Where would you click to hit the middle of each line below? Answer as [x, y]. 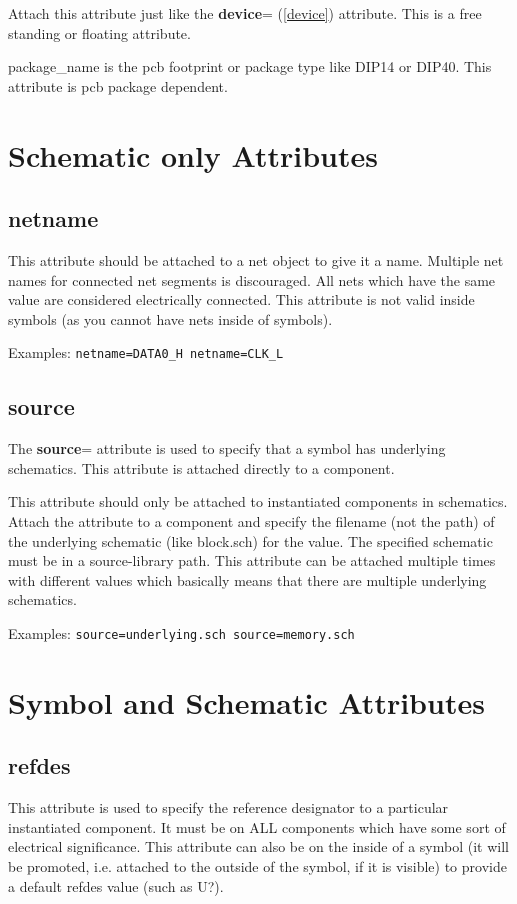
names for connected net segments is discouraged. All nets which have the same [252, 279]
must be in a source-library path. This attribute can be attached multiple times [252, 560]
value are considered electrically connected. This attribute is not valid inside [241, 299]
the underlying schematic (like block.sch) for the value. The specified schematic [250, 540]
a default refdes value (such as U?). [116, 885]
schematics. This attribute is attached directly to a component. [201, 467]
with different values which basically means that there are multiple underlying [247, 579]
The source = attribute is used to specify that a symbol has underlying [227, 448]
